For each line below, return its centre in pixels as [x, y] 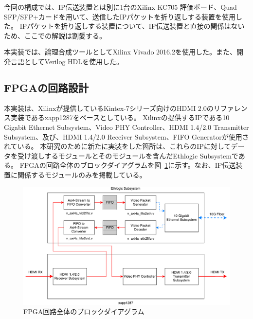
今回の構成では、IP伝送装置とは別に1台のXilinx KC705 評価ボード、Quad [120, 7]
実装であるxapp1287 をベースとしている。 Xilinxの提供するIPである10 [120, 117]
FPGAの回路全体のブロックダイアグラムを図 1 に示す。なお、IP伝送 [128, 165]
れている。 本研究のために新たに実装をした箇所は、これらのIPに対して [117, 146]
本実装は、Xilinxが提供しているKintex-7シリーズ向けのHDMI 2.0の [109, 108]
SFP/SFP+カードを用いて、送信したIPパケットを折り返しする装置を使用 [120, 16]
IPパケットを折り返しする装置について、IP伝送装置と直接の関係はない [132, 26]
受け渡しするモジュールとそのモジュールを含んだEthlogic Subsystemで [128, 155]
